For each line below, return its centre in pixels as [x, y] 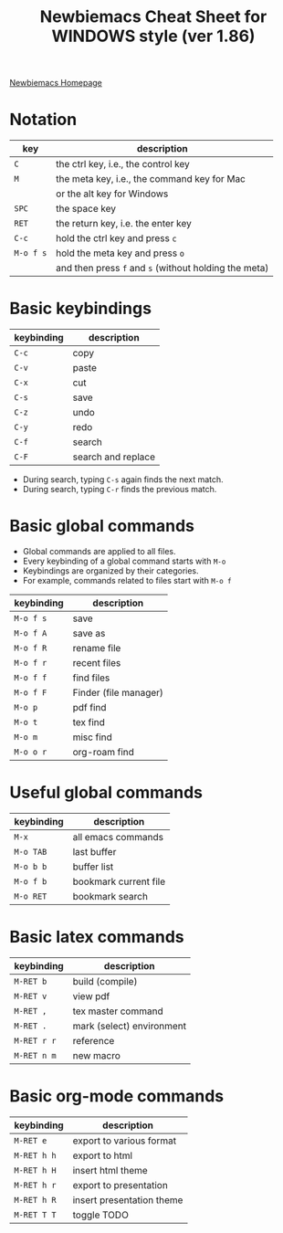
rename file [97, 648]
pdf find [89, 707]
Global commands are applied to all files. [99, 551]
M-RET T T [35, 1215]
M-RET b [31, 981]
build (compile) [105, 981]
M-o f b [31, 881]
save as [89, 633]
